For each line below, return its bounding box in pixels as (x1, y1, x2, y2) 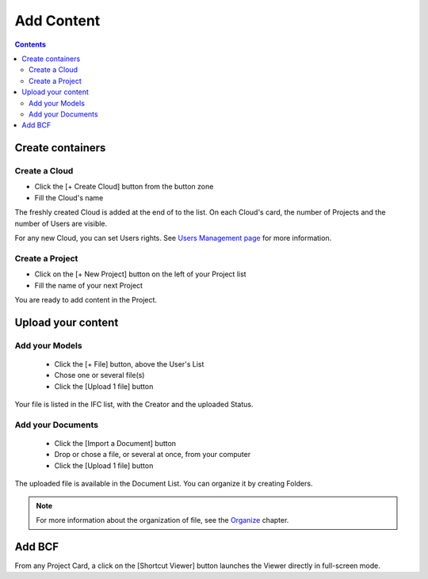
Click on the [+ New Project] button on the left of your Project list (34, 269, 246, 279)
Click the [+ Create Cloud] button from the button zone (34, 182, 214, 192)
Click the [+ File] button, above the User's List (54, 359, 204, 368)
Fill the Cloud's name (34, 192, 104, 202)
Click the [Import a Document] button (54, 439, 177, 448)
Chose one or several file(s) (54, 371, 145, 380)
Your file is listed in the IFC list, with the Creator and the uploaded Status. (14, 400, 254, 409)
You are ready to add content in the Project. (14, 295, 158, 304)
